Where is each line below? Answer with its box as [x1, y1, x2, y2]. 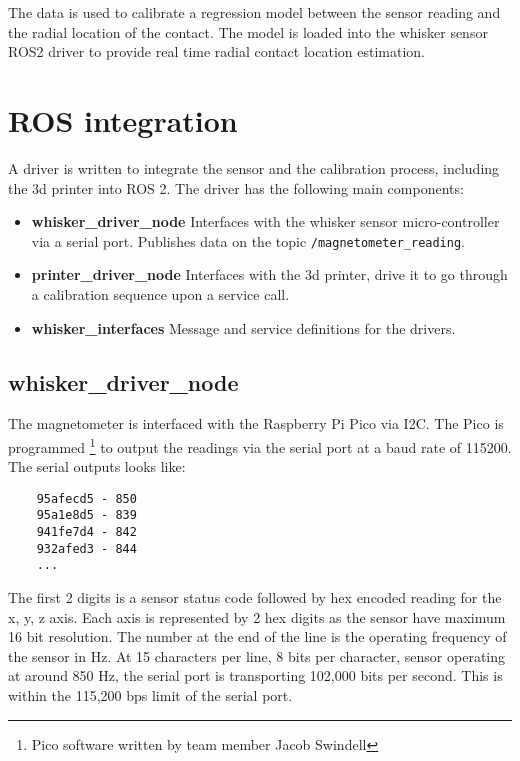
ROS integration [8, 99, 238, 140]
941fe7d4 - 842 [36, 525, 137, 540]
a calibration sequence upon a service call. [31, 283, 290, 304]
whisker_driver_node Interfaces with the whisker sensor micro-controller [31, 211, 500, 232]
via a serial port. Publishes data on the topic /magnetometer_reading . [31, 230, 466, 251]
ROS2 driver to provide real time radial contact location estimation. [8, 41, 425, 62]
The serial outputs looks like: [8, 456, 186, 477]
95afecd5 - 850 [36, 491, 137, 506]
